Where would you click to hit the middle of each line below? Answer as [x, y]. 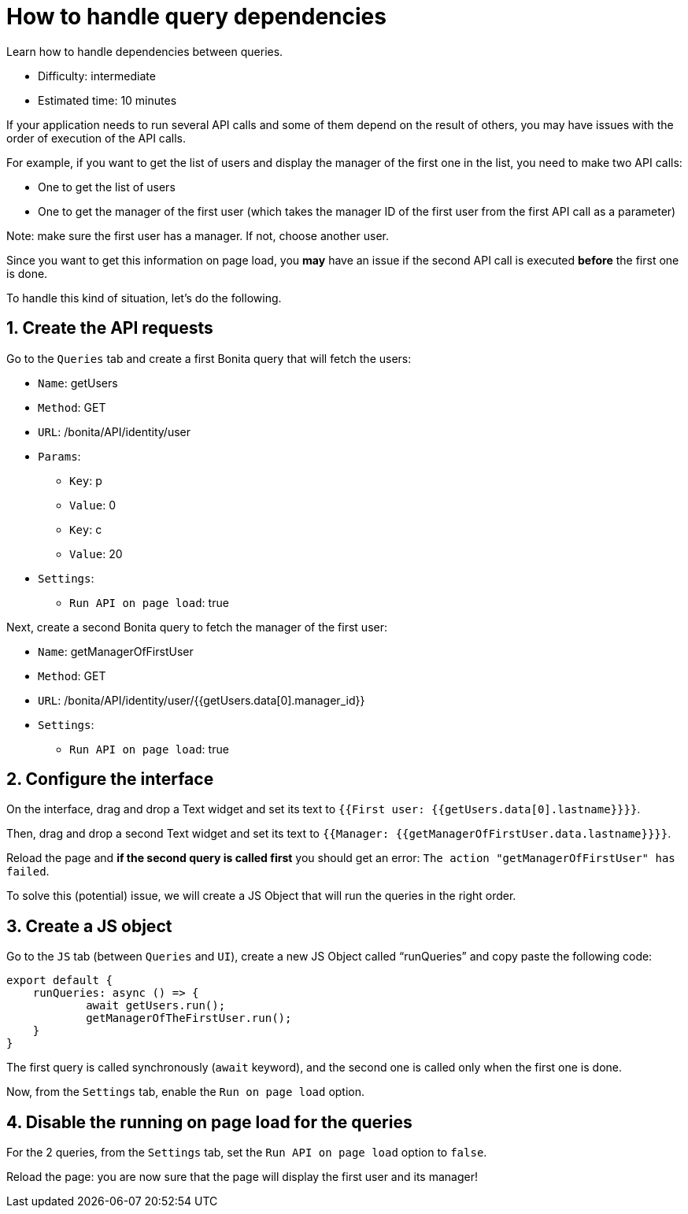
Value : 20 [96, 553]
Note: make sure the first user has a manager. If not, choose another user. [198, 235]
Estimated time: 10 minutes [107, 100]
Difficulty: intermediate [97, 76]
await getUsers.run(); [156, 1006]
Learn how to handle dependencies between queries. [145, 51]
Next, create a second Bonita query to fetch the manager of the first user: [197, 627]
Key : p [86, 480]
